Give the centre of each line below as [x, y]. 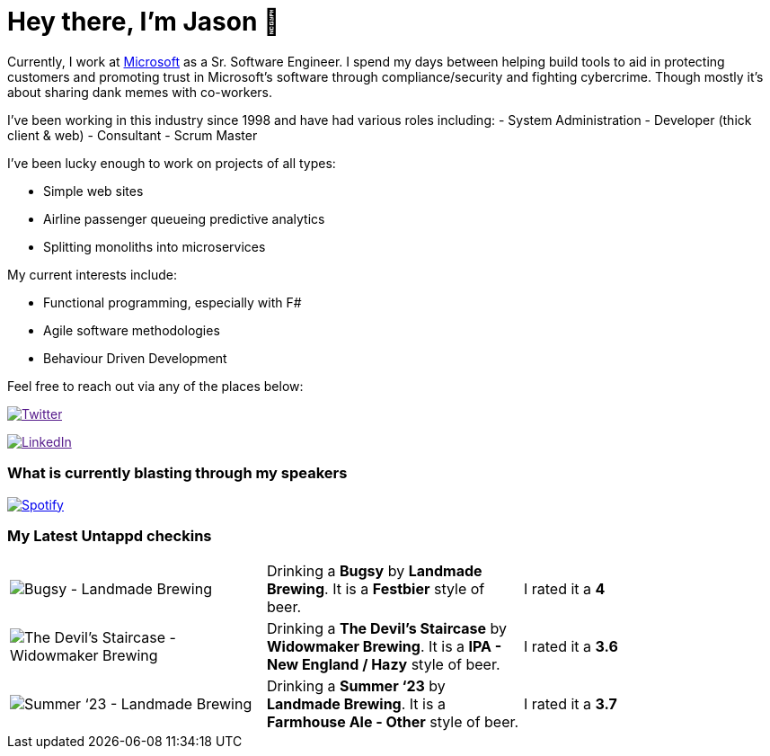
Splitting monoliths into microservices [155, 246]
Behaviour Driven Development [135, 358]
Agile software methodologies [132, 330]
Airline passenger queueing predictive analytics [184, 218]
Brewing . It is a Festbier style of [376, 589]
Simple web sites [93, 191]
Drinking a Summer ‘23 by [356, 686]
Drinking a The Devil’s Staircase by [387, 629]
